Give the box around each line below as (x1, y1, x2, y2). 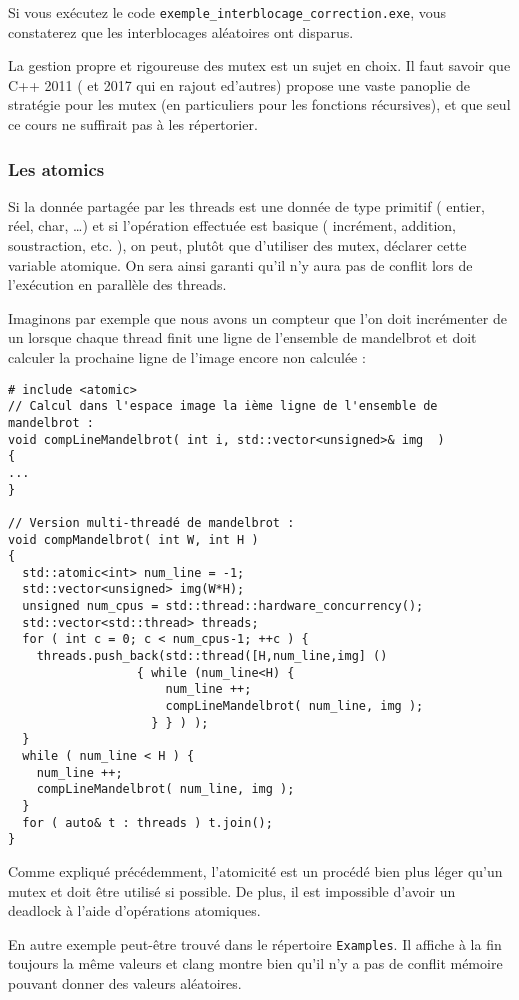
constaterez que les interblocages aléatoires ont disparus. (8, 21, 354, 42)
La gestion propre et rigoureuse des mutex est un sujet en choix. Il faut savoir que (8, 55, 511, 76)
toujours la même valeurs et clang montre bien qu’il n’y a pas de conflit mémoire (8, 953, 503, 974)
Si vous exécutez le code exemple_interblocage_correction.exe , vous (8, 2, 447, 22)
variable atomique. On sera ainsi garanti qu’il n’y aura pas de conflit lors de (8, 254, 473, 275)
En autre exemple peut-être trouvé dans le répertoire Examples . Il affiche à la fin (8, 933, 502, 954)
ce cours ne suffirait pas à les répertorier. (8, 114, 258, 135)
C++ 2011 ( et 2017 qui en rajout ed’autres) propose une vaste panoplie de (8, 74, 470, 95)
